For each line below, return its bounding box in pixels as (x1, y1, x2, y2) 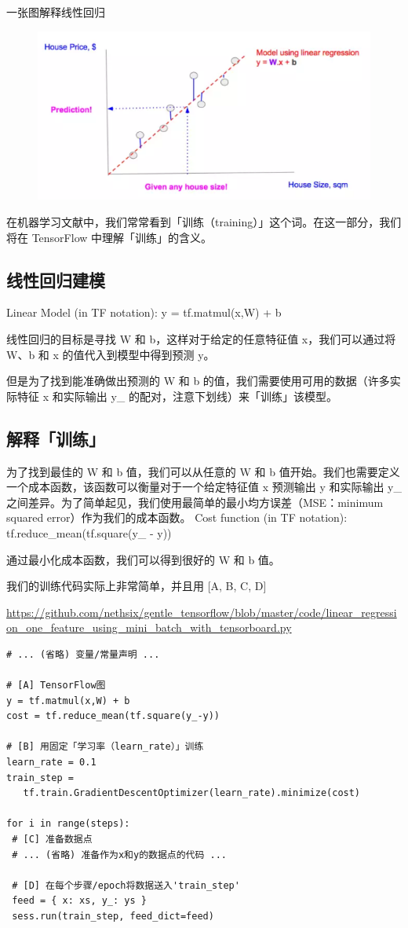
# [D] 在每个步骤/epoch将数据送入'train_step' (12, 879, 240, 891)
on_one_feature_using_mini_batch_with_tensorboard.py (6, 619, 292, 636)
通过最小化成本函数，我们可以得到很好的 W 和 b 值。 (6, 551, 280, 567)
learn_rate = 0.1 (6, 757, 97, 768)
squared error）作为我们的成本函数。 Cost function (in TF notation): (6, 509, 348, 526)
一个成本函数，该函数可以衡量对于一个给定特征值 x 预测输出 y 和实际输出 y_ (6, 479, 402, 495)
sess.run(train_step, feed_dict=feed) (12, 911, 214, 922)
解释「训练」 (6, 426, 105, 450)
